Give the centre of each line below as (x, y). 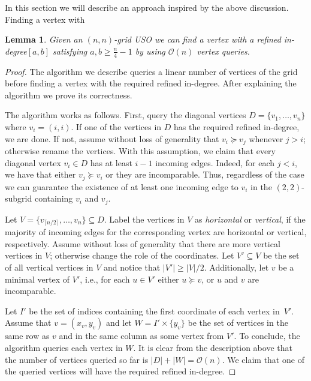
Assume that (28, 322)
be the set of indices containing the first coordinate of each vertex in (154, 310)
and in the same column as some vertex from (141, 336)
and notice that (132, 267)
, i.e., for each (105, 279)
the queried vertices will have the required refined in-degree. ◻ (120, 371)
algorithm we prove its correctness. (69, 94)
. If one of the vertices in (116, 126)
